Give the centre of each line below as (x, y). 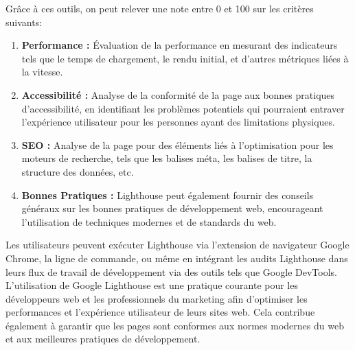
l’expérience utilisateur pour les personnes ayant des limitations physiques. (178, 122)
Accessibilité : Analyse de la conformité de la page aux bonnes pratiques (178, 94)
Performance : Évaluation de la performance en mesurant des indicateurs (180, 45)
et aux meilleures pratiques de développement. (103, 339)
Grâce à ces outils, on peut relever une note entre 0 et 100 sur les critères (160, 8)
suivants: (24, 22)
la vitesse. (42, 72)
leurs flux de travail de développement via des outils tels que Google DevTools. (171, 271)
